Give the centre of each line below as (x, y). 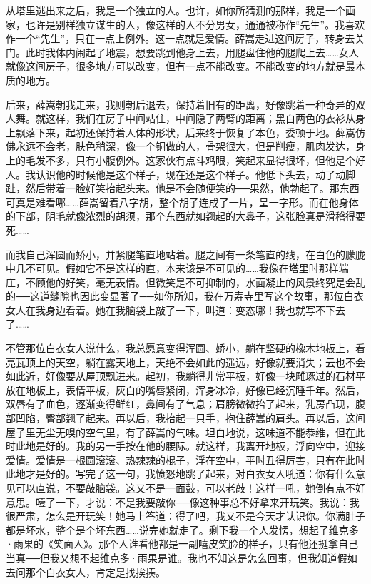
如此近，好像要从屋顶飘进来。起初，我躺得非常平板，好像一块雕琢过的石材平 (185, 376)
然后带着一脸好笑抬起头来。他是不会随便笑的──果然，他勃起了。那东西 (192, 188)
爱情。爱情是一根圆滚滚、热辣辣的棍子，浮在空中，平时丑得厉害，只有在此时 (185, 459)
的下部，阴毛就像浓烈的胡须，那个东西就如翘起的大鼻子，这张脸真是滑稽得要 (185, 216)
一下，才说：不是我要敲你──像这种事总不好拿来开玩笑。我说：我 (207, 502)
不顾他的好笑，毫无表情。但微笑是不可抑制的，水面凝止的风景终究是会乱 (195, 282)
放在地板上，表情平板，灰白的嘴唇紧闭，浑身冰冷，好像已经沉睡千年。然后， (185, 389)
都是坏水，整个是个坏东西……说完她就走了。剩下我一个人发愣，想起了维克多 (182, 529)
